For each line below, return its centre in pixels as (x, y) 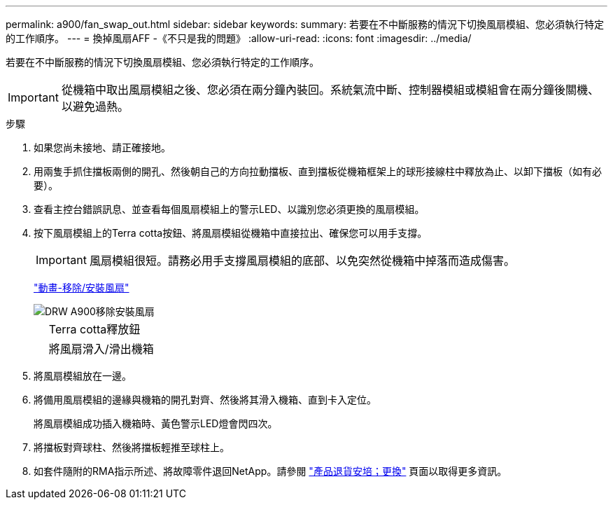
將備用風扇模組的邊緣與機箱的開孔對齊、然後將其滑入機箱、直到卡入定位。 (205, 400)
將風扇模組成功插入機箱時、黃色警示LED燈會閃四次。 (156, 423)
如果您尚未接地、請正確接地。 (102, 147)
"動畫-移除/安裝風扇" (82, 288)
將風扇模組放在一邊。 (83, 376)
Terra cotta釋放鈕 (94, 329)
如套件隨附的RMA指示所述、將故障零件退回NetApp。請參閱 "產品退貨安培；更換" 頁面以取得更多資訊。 (270, 471)
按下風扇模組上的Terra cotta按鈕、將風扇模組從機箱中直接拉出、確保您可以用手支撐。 (231, 233)
